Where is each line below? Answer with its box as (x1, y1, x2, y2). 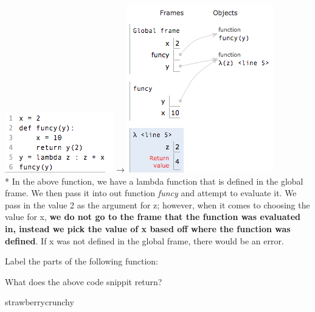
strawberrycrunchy (5, 296, 74, 308)
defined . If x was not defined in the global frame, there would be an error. (5, 234, 284, 247)
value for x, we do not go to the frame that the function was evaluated (5, 210, 301, 223)
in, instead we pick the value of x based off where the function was (5, 222, 291, 235)
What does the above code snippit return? (5, 275, 162, 288)
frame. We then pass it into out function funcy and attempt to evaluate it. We (5, 186, 297, 199)
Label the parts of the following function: (5, 255, 158, 268)
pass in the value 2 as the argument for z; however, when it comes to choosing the (5, 198, 310, 211)
